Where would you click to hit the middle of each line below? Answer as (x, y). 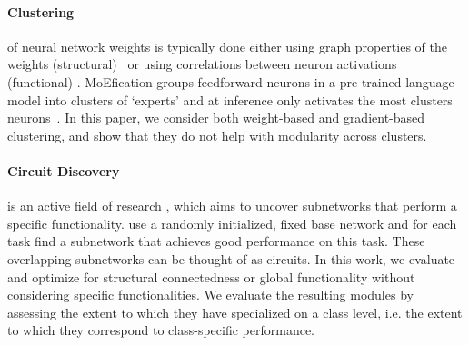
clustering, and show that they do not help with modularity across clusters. (217, 135)
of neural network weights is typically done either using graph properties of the (227, 46)
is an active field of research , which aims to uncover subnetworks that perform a (232, 206)
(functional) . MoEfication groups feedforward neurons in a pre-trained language (231, 81)
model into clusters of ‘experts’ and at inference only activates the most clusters (230, 99)
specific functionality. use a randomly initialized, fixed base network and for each (232, 223)
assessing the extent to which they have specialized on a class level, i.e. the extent (235, 312)
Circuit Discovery (64, 170)
